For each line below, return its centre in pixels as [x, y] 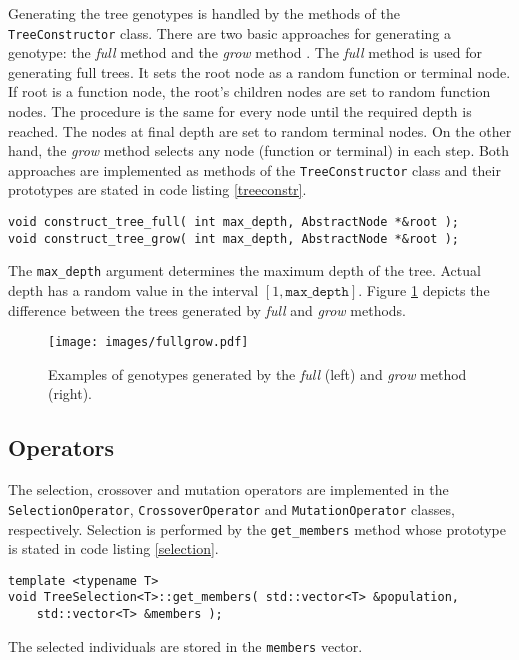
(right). [70, 393]
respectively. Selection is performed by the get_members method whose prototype [257, 528]
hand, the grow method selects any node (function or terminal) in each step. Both [259, 150]
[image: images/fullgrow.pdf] [148, 342]
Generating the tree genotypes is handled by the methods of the [204, 13]
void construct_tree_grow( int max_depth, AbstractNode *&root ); [234, 238]
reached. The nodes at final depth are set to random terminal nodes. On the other [260, 130]
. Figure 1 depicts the [424, 290]
